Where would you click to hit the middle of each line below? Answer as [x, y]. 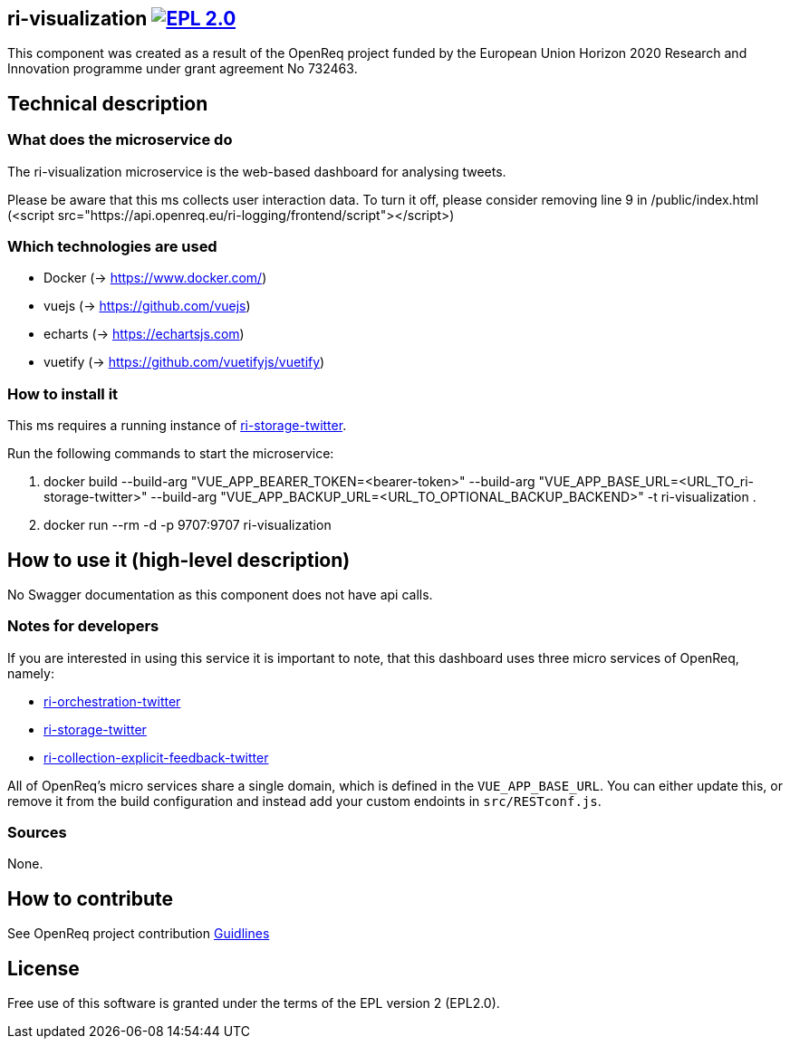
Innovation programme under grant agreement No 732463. [183, 69]
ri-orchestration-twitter [112, 701]
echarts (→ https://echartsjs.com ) [144, 334]
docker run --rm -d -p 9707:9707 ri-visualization [188, 525]
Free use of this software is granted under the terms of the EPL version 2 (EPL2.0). [254, 1003]
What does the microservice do [120, 140]
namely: [31, 673]
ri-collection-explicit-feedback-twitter [156, 757]
